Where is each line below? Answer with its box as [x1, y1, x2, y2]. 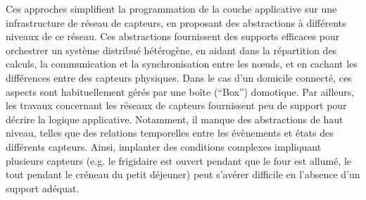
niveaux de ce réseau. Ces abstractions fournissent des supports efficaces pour [6, 29, 340, 44]
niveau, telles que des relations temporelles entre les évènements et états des [6, 125, 334, 140]
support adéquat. [6, 180, 80, 195]
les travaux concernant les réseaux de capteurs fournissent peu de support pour [6, 98, 347, 113]
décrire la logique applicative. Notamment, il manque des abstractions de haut [6, 111, 343, 126]
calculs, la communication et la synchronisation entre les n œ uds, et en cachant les [6, 56, 358, 71]
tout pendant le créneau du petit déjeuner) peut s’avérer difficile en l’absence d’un [6, 167, 360, 182]
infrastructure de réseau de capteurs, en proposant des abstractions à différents [6, 15, 346, 30]
